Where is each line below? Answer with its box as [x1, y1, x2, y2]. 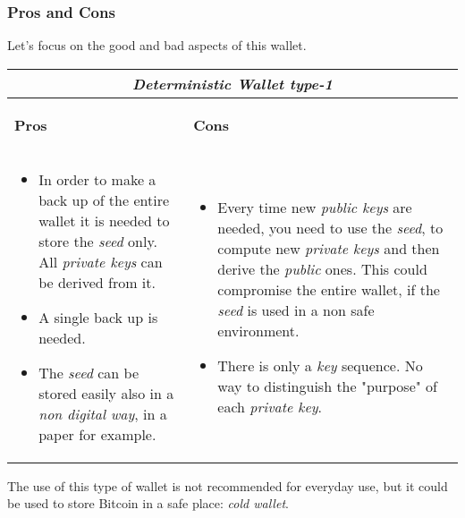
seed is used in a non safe [217, 299, 375, 320]
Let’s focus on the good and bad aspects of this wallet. [7, 36, 307, 55]
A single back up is [38, 306, 158, 327]
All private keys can [38, 251, 163, 272]
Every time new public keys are [217, 196, 412, 217]
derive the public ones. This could [217, 258, 427, 279]
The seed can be [38, 361, 139, 383]
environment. [217, 319, 300, 341]
